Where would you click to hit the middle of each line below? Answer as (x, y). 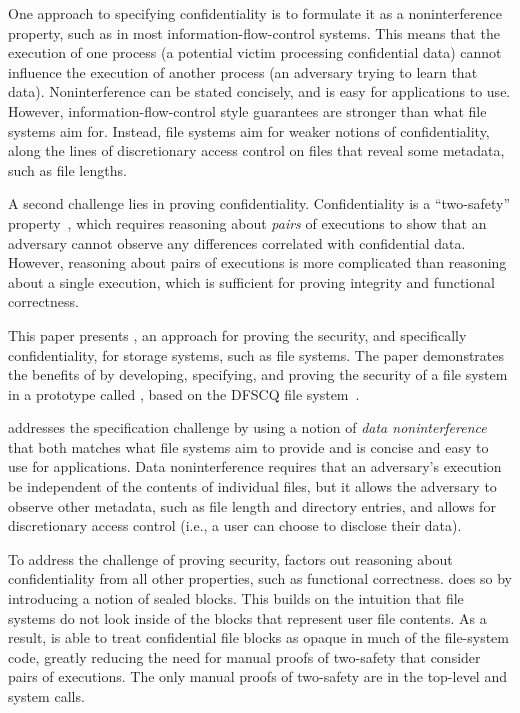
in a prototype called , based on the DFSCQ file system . (184, 393)
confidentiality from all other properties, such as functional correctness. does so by (260, 578)
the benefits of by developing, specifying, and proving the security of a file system (258, 374)
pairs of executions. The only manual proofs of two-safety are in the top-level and (257, 676)
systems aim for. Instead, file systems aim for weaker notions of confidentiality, (249, 130)
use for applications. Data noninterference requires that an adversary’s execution (255, 466)
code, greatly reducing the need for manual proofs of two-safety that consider (244, 656)
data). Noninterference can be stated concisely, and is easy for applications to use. (259, 91)
